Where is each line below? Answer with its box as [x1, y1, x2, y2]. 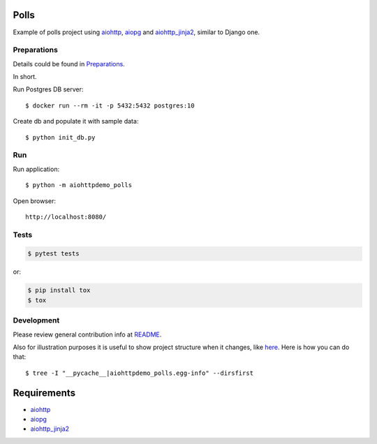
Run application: [13, 165, 59, 173]
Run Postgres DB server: [13, 85, 84, 94]
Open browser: [13, 196, 56, 205]
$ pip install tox [27, 286, 91, 295]
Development [13, 316, 60, 325]
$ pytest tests [27, 250, 80, 258]
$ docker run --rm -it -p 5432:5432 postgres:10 [25, 101, 195, 110]
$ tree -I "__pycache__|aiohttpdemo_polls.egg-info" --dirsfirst [25, 369, 254, 377]
